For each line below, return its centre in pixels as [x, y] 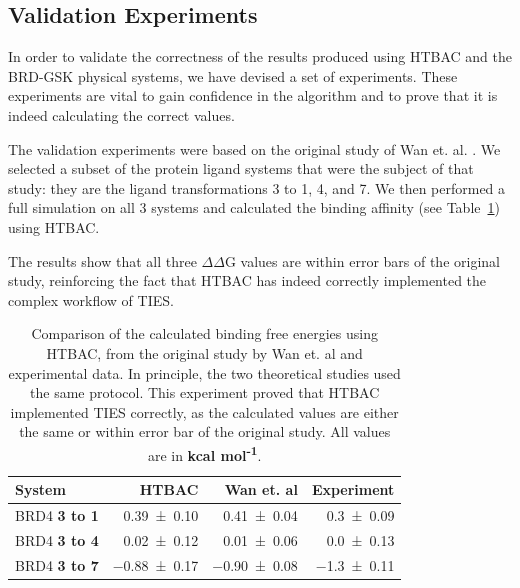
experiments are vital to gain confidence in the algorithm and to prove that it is [253, 95]
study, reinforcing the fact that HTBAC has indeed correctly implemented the [247, 280]
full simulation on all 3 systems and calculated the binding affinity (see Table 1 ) [254, 207]
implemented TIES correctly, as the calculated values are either [204, 411]
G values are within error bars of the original [362, 260]
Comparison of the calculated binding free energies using [204, 333]
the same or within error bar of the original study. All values [205, 431]
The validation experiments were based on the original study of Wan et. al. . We [254, 148]
